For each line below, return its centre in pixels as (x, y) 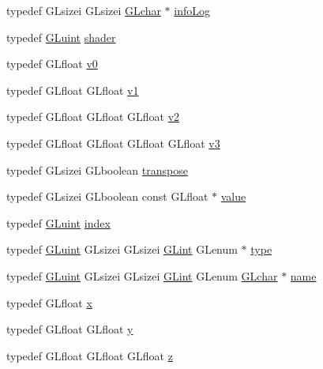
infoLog (192, 10)
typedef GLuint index (58, 222)
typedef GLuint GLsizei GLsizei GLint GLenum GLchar (142, 275)
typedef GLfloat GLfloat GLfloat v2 (93, 117)
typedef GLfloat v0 (52, 64)
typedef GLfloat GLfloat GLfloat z (90, 355)
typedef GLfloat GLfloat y (70, 329)
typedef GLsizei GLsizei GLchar (84, 10)
